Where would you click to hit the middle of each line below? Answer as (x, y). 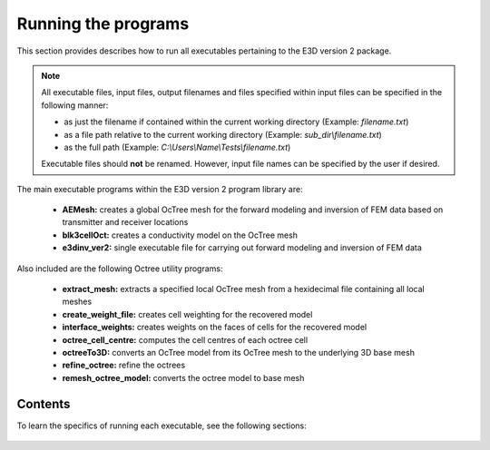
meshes (77, 302)
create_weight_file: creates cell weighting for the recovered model (187, 314)
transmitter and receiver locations (125, 222)
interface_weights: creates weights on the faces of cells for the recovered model (215, 328)
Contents (44, 404)
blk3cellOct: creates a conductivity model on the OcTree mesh (180, 235)
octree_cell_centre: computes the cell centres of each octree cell (185, 339)
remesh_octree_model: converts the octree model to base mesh (183, 377)
